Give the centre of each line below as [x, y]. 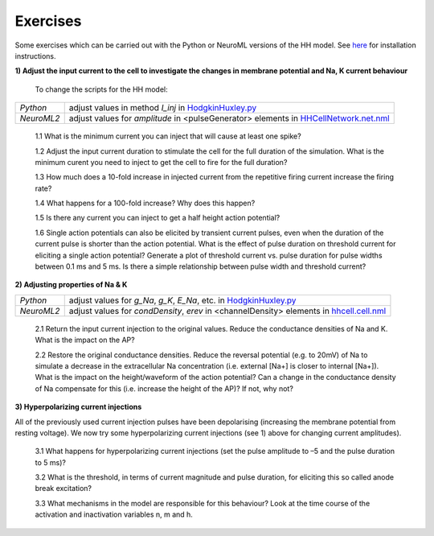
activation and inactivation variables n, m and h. [114, 514]
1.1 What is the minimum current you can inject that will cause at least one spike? [168, 136]
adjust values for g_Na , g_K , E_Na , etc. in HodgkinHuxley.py [182, 300]
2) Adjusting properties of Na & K [71, 285]
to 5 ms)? [50, 462]
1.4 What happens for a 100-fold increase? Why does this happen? [145, 203]
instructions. [35, 56]
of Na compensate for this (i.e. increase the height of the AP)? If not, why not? [164, 388]
